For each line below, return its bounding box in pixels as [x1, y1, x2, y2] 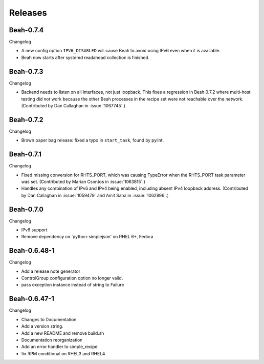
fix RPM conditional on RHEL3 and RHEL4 [21, 350, 105, 356]
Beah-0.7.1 [9, 150, 42, 159]
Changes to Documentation [21, 316, 77, 322]
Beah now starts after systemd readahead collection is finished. [21, 54, 150, 61]
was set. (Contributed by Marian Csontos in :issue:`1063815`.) [21, 179, 145, 184]
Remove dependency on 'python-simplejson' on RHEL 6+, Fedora [21, 234, 154, 240]
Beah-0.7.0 [9, 205, 44, 213]
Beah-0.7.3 [9, 67, 44, 76]
